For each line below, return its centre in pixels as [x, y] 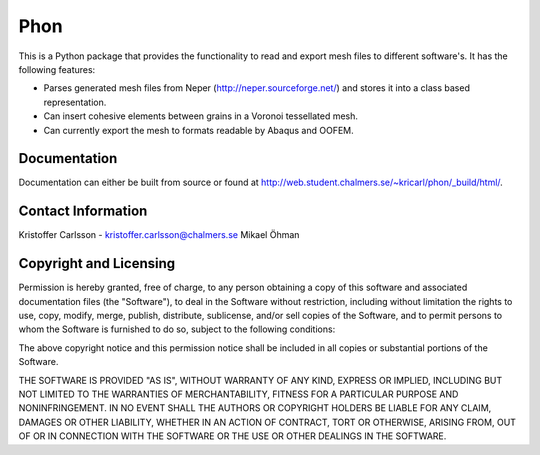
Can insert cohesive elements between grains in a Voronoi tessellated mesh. [201, 116]
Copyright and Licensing [97, 263]
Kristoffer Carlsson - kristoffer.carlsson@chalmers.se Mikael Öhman [159, 235]
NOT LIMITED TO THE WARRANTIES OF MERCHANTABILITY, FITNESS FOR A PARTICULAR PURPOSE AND [238, 394]
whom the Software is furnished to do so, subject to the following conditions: [177, 329]
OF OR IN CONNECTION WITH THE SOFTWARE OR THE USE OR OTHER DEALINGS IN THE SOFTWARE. [232, 436]
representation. [75, 102]
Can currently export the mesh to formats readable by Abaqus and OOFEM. [198, 130]
